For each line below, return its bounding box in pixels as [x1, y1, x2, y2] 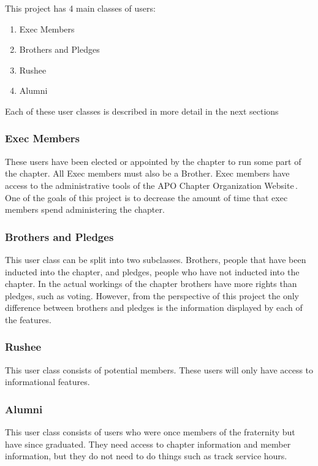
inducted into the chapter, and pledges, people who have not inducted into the [5, 265, 300, 278]
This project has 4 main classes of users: [5, 2, 156, 14]
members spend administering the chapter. [5, 203, 165, 216]
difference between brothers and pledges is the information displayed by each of [5, 301, 303, 314]
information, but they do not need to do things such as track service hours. [5, 449, 287, 462]
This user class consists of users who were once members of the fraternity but [5, 426, 295, 438]
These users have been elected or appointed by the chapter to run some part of [5, 155, 301, 167]
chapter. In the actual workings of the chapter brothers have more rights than [5, 277, 297, 290]
